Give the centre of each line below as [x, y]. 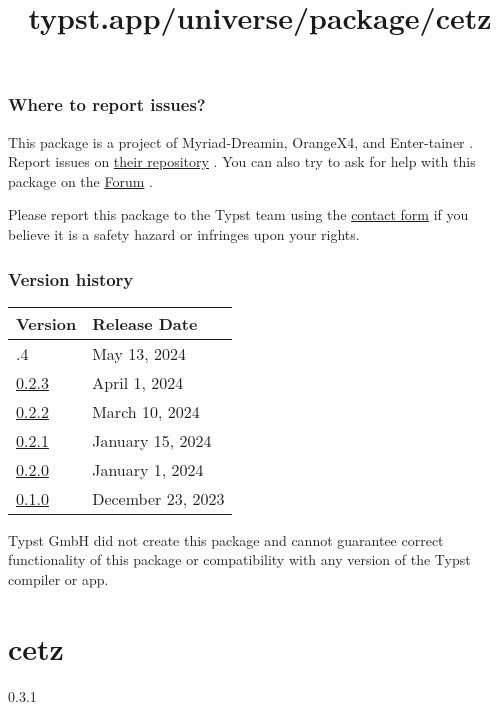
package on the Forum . [80, 180]
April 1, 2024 [138, 382]
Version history [71, 278]
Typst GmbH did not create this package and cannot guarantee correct [226, 539]
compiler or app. [58, 579]
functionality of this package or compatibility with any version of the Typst [239, 559]
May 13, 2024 [139, 353]
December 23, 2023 [158, 498]
